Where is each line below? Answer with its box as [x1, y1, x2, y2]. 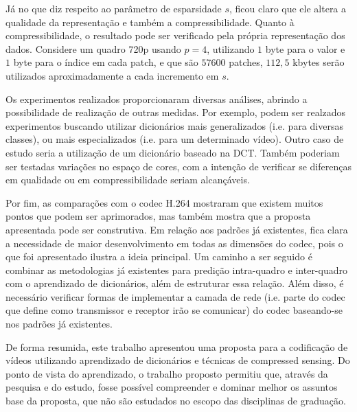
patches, [229, 55, 263, 69]
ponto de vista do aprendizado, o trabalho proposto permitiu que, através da [5, 366, 328, 380]
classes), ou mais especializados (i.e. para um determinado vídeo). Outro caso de [5, 132, 344, 146]
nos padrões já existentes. [5, 317, 113, 331]
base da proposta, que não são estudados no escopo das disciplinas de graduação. [5, 393, 346, 408]
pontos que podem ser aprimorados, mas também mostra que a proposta [5, 209, 311, 223]
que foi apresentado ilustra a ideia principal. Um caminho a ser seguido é [5, 249, 312, 264]
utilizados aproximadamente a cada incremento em [5, 68, 219, 82]
